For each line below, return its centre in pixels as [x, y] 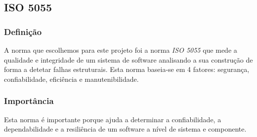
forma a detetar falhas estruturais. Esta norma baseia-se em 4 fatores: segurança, [127, 69]
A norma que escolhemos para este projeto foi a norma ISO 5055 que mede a [121, 50]
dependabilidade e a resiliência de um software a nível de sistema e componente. [125, 129]
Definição [23, 31]
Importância [29, 101]
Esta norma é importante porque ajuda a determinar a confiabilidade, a [113, 119]
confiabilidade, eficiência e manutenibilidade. [71, 79]
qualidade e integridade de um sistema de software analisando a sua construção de [128, 59]
